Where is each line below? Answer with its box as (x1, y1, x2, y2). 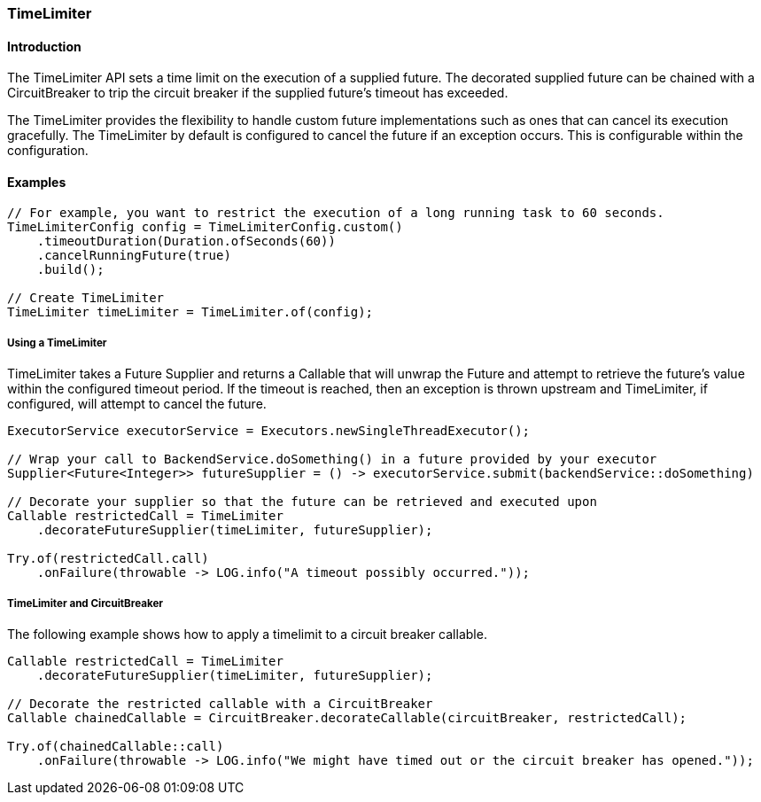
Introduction (7, 38, 82, 54)
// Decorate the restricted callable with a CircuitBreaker (7, 697, 433, 711)
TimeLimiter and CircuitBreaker (7, 596, 164, 610)
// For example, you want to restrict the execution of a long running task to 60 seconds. (7, 206, 664, 221)
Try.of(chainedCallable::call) (7, 739, 224, 753)
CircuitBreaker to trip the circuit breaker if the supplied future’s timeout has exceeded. (7, 85, 509, 101)
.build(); (36, 262, 105, 277)
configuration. (7, 143, 89, 159)
